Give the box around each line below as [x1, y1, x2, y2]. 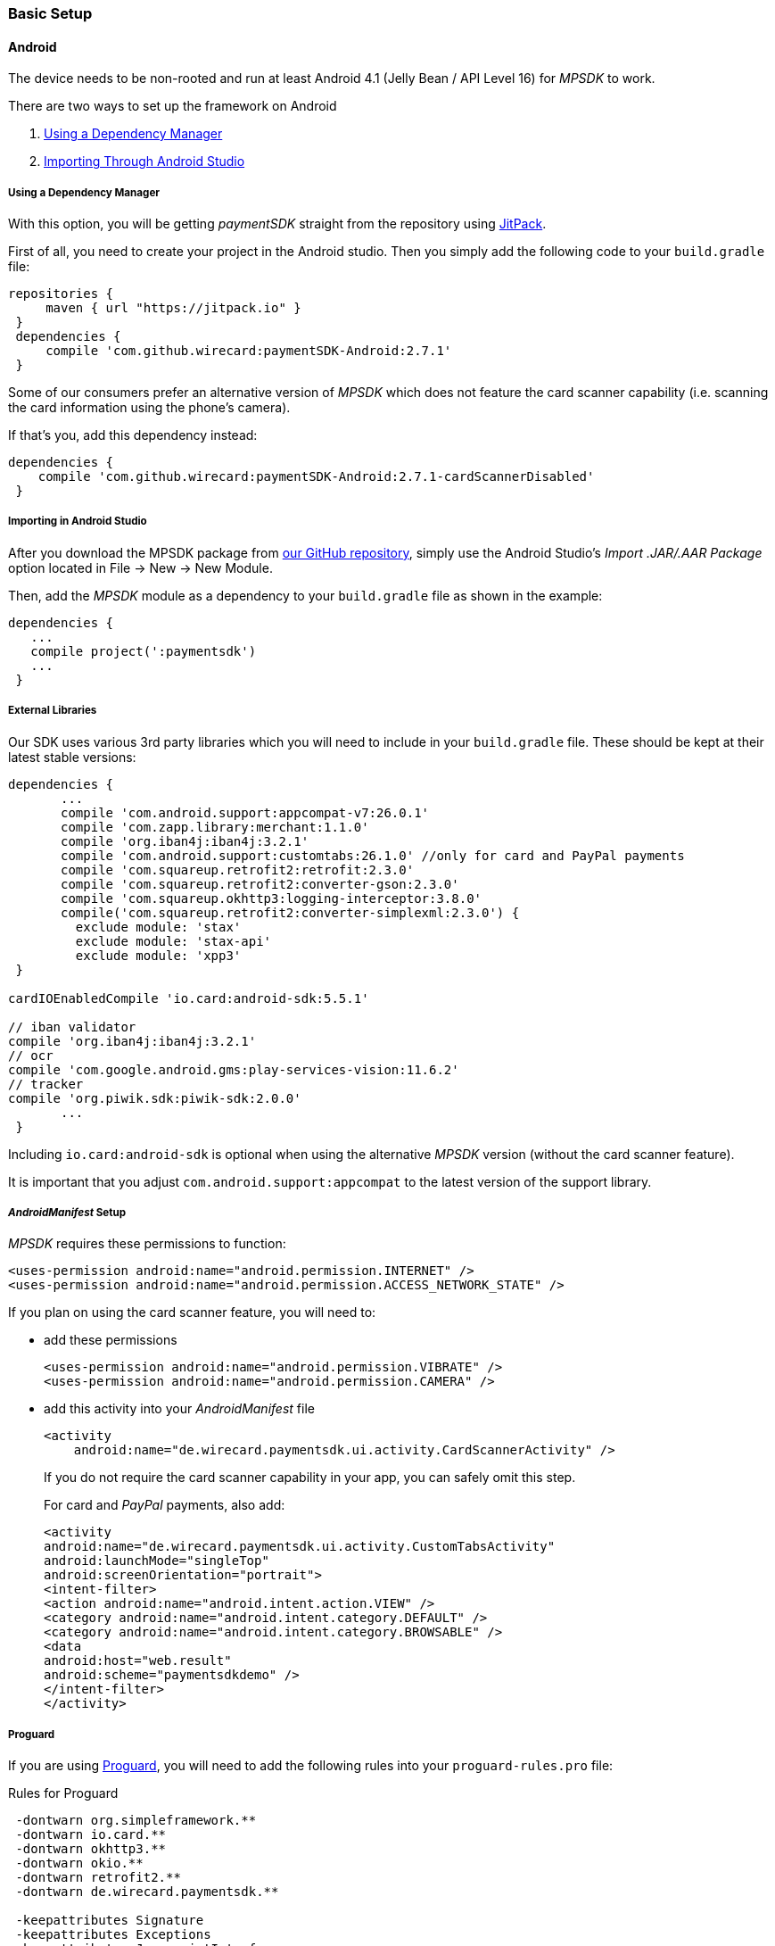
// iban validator [8, 1019, 136, 1034]
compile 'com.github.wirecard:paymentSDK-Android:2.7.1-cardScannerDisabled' [37, 469, 595, 484]
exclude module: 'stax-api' [75, 933, 272, 948]
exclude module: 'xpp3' [75, 948, 242, 963]
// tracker [8, 1076, 84, 1091]
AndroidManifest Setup [8, 1205, 126, 1219]
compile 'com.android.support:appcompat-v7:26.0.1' [61, 805, 430, 820]
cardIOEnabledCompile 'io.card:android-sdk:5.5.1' [8, 990, 369, 1006]
